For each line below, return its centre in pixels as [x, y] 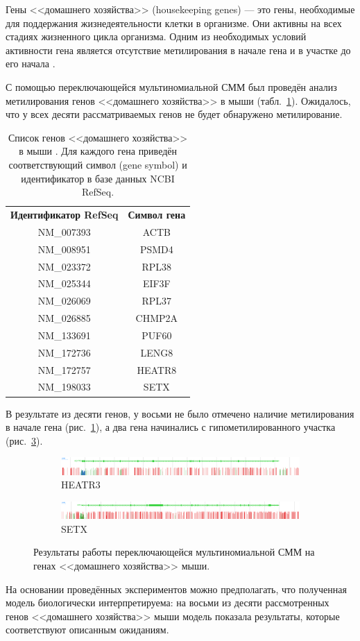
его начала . [31, 63]
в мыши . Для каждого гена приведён [98, 151]
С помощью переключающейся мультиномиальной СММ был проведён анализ [171, 86]
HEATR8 [157, 369]
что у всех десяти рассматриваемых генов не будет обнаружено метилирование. [174, 114]
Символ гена [157, 214]
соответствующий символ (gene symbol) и [98, 164]
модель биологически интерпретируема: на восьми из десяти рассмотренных [168, 602]
